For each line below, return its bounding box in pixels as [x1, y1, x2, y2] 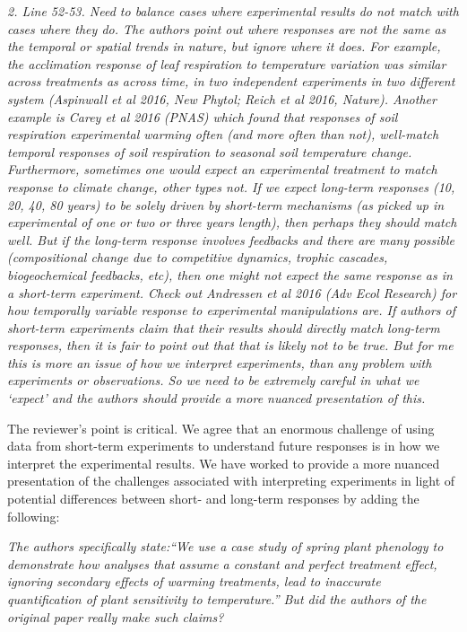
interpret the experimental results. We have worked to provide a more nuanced [7, 453, 440, 472]
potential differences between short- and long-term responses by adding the [7, 489, 419, 508]
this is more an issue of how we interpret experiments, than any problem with [7, 353, 432, 372]
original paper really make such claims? [7, 607, 224, 626]
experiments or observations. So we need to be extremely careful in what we [7, 371, 419, 390]
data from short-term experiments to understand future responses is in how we [7, 436, 440, 455]
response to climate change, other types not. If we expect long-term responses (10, [7, 177, 455, 196]
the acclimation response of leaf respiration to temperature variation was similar [7, 54, 446, 73]
